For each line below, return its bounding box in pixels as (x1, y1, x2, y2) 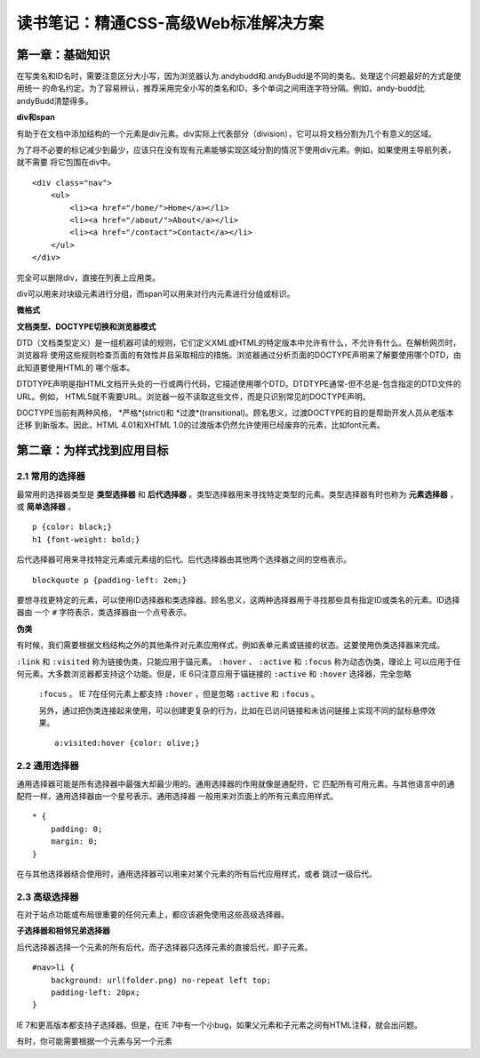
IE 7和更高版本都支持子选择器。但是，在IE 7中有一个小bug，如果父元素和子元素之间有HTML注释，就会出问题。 (16, 1019, 422, 1030)
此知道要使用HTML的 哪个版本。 (16, 362, 135, 373)
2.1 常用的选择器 (16, 470, 86, 483)
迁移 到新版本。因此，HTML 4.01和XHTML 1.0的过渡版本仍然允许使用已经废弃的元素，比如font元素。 (16, 420, 386, 430)
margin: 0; (50, 837, 99, 846)
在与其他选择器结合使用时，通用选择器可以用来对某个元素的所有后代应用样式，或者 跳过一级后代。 (16, 868, 377, 879)
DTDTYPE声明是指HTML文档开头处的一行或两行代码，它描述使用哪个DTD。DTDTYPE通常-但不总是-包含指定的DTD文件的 (16, 379, 461, 389)
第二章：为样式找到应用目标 (16, 443, 169, 458)
